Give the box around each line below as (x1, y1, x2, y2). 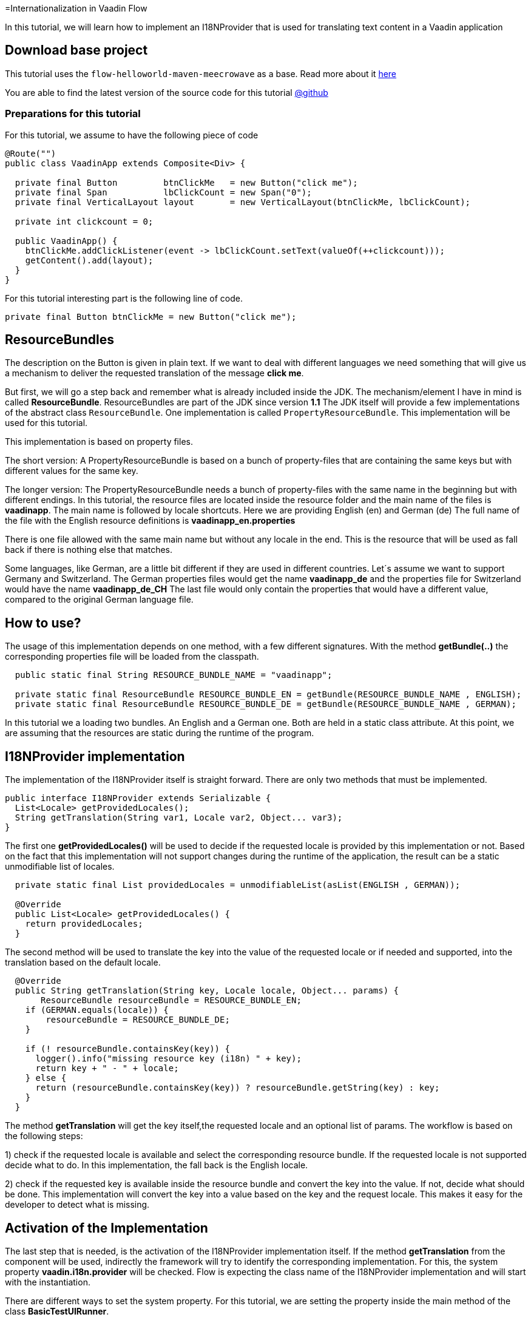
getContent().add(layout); (25, 255, 154, 265)
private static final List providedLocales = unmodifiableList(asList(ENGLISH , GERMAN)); (15, 880, 461, 890)
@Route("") (5, 148, 56, 158)
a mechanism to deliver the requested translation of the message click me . (5, 368, 304, 379)
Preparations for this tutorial (5, 107, 141, 120)
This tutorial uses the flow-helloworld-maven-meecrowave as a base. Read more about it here (5, 68, 397, 79)
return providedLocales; (25, 919, 143, 929)
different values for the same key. (5, 465, 138, 476)
